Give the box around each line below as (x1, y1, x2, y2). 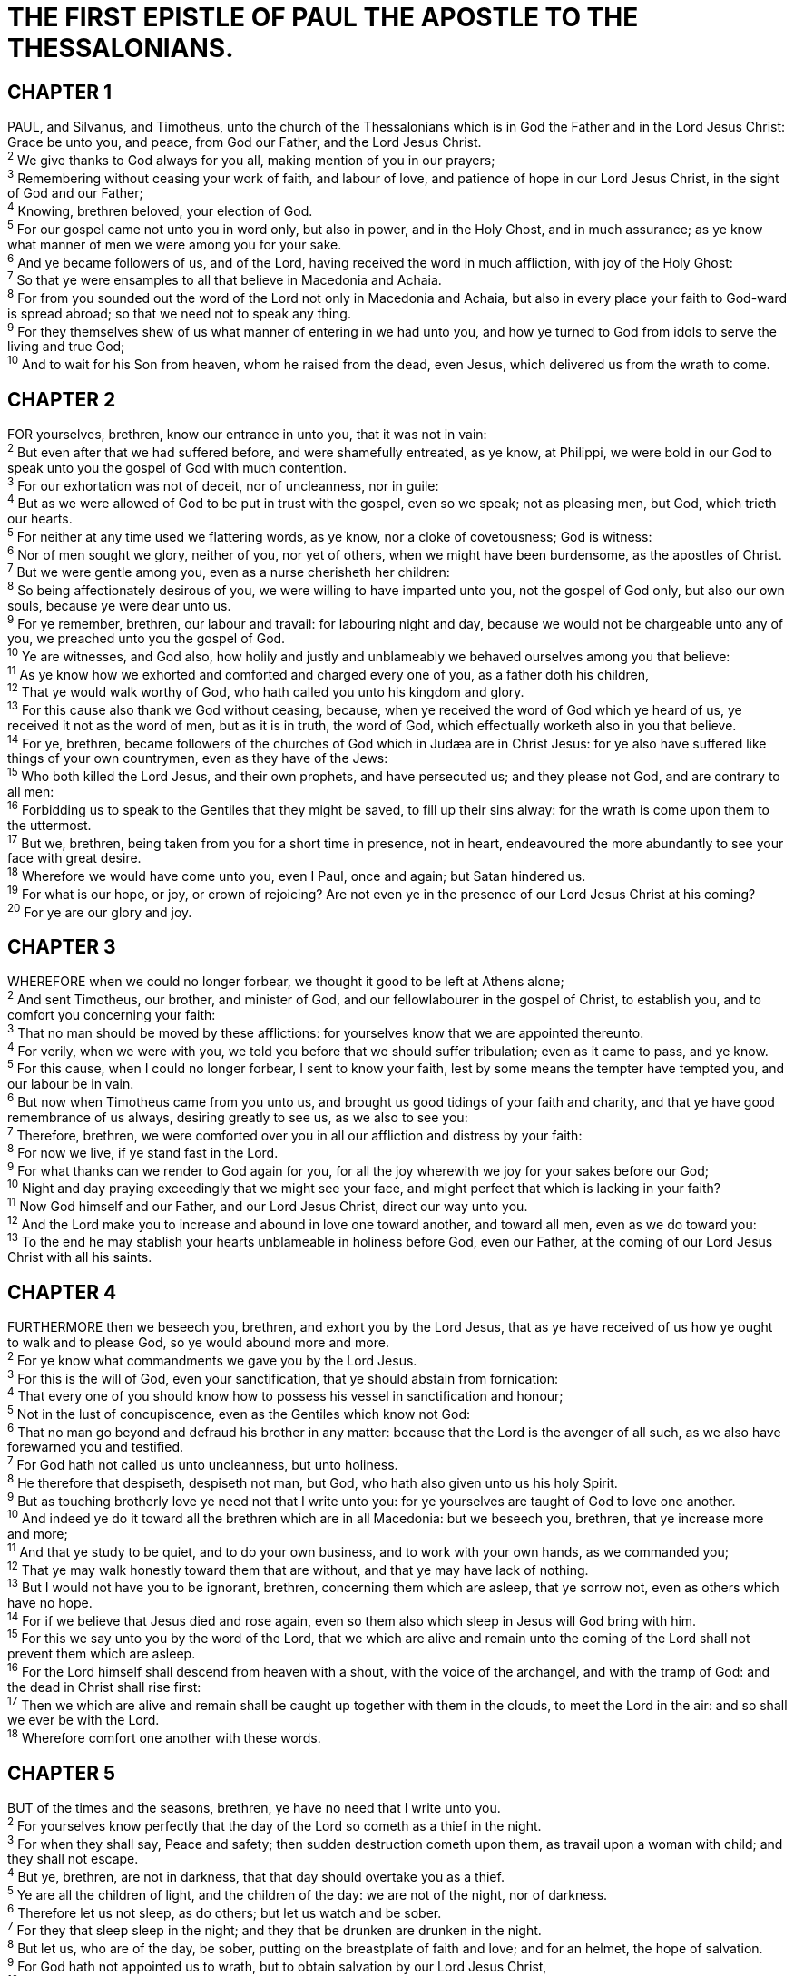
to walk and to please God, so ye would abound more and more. (7, 1334, 389, 1350)
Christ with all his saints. (7, 1249, 152, 1266)
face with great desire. (7, 850, 142, 866)
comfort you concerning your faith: (7, 1006, 216, 1022)
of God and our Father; (7, 185, 143, 201)
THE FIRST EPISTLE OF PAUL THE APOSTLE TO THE (7, 2, 639, 33)
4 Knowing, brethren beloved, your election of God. (7, 201, 313, 220)
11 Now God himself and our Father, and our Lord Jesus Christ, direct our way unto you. (7, 1196, 528, 1214)
